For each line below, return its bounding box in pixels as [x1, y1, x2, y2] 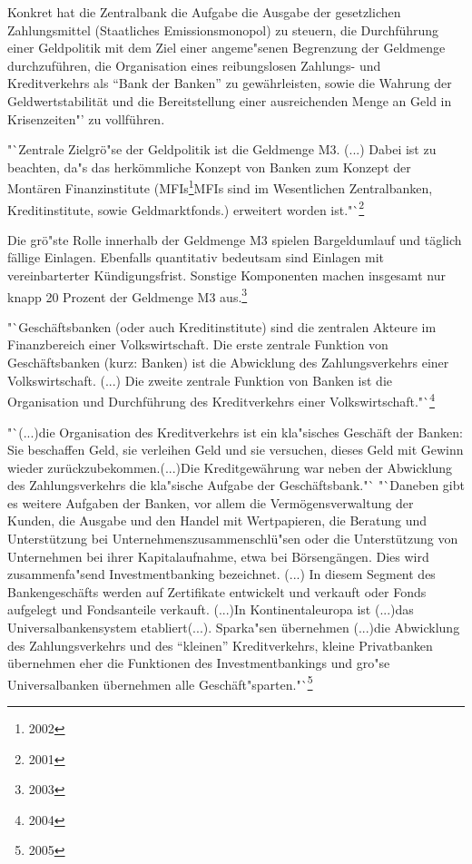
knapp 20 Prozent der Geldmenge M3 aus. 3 [7, 284, 248, 306]
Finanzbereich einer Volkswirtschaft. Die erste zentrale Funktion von [7, 335, 388, 354]
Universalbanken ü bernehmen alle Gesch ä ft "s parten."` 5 [7, 672, 313, 693]
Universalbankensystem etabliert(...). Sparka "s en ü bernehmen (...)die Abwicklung [7, 618, 460, 637]
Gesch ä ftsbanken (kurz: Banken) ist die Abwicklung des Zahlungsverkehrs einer [7, 353, 449, 372]
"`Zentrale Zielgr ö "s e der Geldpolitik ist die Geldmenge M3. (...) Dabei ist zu [7, 140, 437, 159]
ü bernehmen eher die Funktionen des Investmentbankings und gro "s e [7, 653, 390, 673]
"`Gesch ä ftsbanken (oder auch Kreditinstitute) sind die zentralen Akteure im [7, 317, 437, 336]
